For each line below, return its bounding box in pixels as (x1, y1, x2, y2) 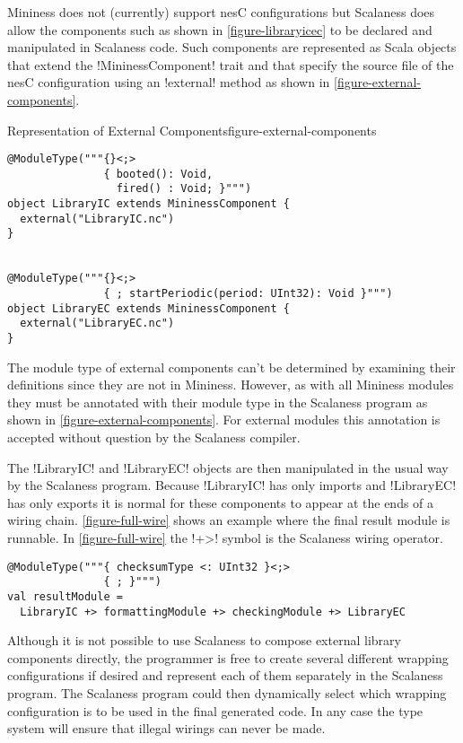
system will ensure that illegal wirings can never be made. (7, 719, 326, 738)
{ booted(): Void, (103, 167, 214, 180)
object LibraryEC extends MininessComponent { (7, 302, 290, 315)
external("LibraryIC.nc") (20, 212, 175, 225)
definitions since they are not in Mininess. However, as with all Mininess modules (7, 375, 454, 394)
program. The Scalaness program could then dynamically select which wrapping (7, 684, 447, 703)
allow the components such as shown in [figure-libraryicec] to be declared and (7, 20, 432, 39)
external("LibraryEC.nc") (20, 317, 175, 330)
